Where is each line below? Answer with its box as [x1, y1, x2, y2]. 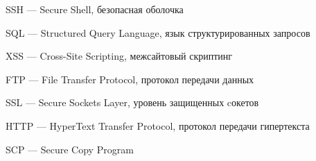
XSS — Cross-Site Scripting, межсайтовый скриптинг [6, 49, 233, 63]
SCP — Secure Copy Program [6, 142, 134, 156]
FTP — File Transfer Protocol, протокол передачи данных [6, 71, 254, 86]
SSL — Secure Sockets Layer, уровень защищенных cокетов [6, 95, 259, 110]
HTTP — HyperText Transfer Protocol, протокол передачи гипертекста [6, 118, 310, 133]
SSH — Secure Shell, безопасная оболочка [6, 2, 184, 16]
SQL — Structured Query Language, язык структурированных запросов [6, 25, 310, 40]
